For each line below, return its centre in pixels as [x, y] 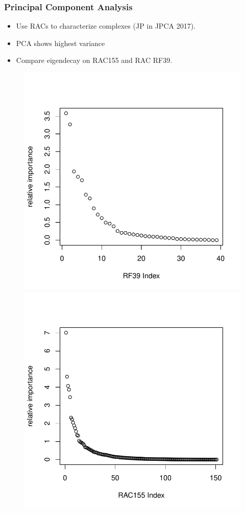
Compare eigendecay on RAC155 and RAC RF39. [94, 60]
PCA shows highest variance [60, 43]
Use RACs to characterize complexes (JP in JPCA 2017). [106, 26]
